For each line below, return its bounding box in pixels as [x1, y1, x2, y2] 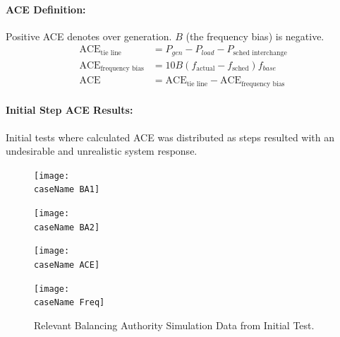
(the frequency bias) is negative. [186, 28, 324, 43]
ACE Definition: [6, 1, 86, 16]
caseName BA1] [34, 184, 100, 195]
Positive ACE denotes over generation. [6, 28, 172, 43]
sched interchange [233, 49, 287, 57]
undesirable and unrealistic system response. [6, 143, 198, 158]
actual [196, 65, 215, 73]
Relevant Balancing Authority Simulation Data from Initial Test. [34, 318, 315, 333]
